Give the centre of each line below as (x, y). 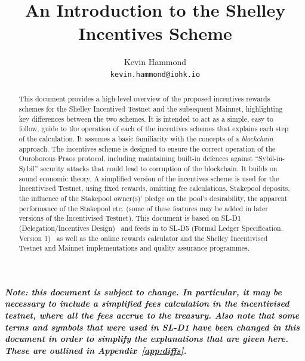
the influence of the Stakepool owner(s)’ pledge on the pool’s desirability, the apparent (153, 198)
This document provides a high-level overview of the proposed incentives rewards (144, 99)
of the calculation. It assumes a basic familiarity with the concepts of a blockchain (146, 138)
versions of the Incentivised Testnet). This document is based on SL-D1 (130, 218)
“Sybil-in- (270, 158)
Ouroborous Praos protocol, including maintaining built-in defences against (136, 158)
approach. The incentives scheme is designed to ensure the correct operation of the (147, 148)
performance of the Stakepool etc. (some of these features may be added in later (143, 208)
